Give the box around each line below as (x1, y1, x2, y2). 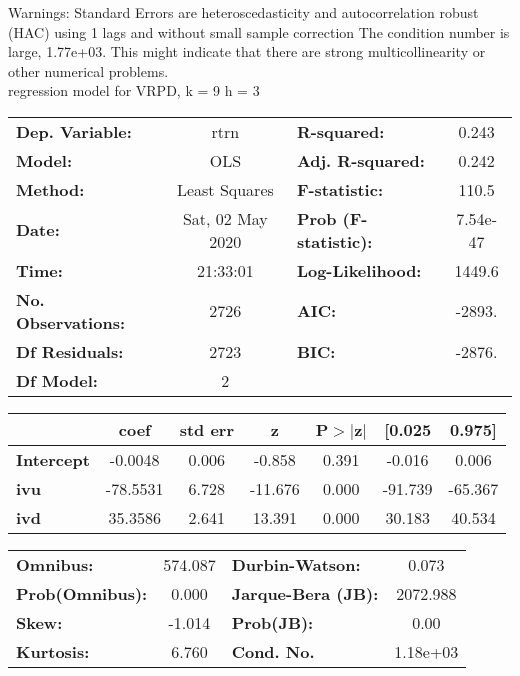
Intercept (16, 447, 90, 471)
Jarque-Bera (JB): (231, 581, 379, 605)
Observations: (16, 310, 126, 334)
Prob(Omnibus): (16, 581, 148, 605)
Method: (16, 177, 85, 201)
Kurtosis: (16, 639, 90, 663)
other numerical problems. (8, 60, 169, 81)
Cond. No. (231, 639, 315, 663)
